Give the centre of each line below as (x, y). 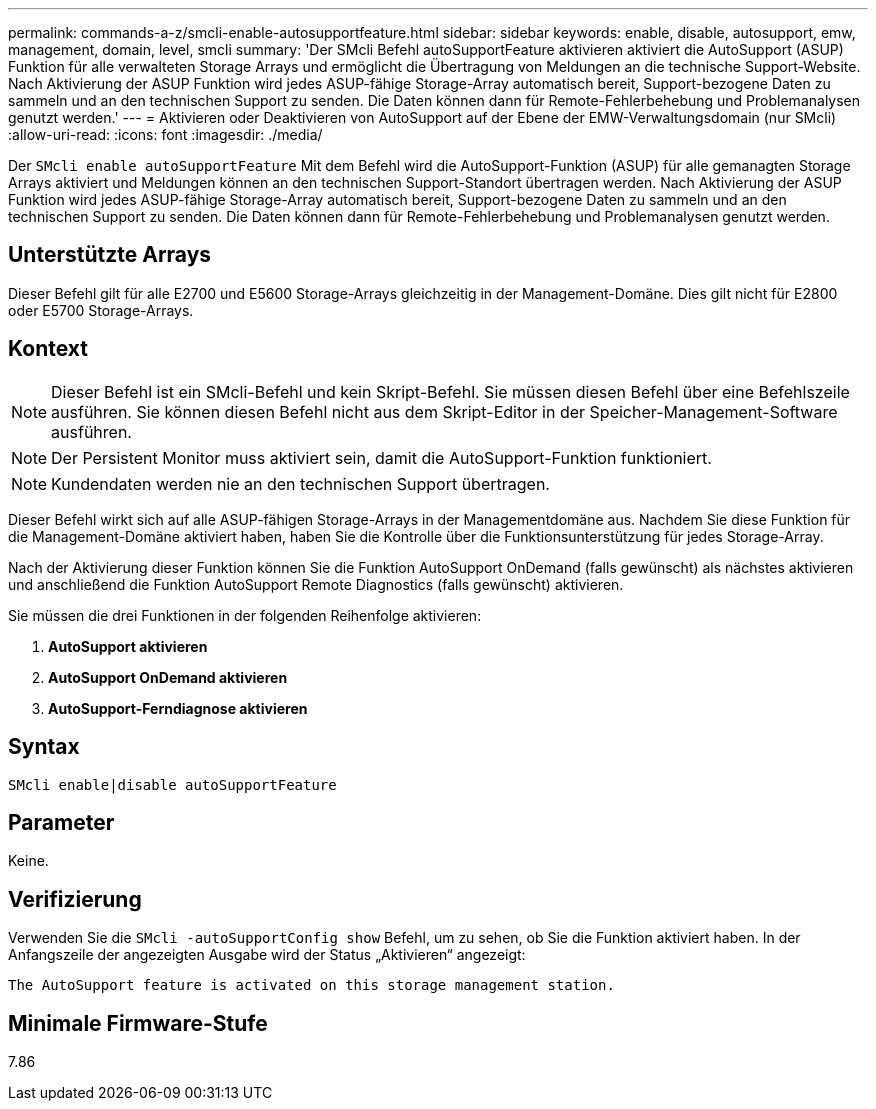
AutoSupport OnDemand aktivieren (168, 677)
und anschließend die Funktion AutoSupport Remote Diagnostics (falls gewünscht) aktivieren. (316, 584)
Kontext (48, 349)
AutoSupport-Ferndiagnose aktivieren (178, 708)
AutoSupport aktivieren (128, 646)
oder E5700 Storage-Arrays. (101, 310)
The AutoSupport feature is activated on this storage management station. (311, 985)
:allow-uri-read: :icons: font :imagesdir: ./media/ (165, 134)
